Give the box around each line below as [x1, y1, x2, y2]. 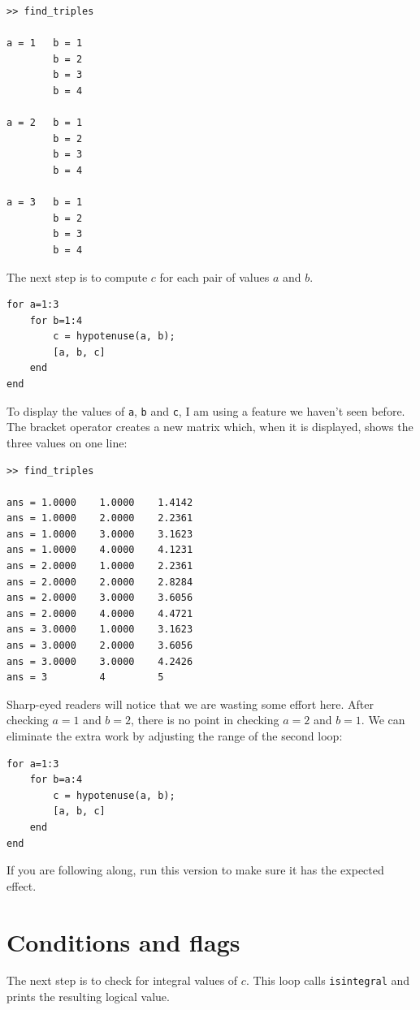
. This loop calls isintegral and [245, 972, 410, 989]
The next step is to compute [6, 268, 148, 285]
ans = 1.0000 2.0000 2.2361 [6, 512, 193, 524]
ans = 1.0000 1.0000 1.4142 [6, 496, 193, 508]
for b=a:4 [29, 774, 83, 786]
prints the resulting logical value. [6, 988, 170, 1005]
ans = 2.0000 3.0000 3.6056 [6, 592, 193, 604]
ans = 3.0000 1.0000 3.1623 [6, 624, 193, 636]
